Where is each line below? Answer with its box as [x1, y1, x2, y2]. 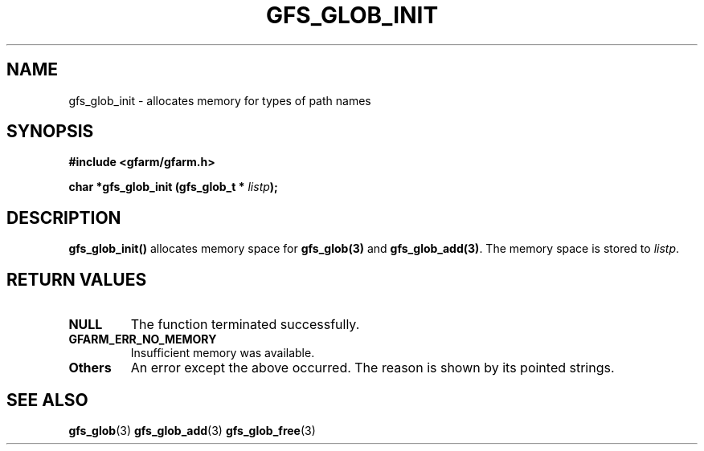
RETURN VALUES [6, 269, 147, 290]
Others [68, 360, 112, 376]
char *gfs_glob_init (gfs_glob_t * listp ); [68, 180, 278, 194]
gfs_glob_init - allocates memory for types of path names [68, 93, 371, 108]
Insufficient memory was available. [130, 346, 315, 360]
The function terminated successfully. [130, 316, 360, 333]
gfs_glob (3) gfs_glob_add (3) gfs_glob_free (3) [68, 423, 316, 437]
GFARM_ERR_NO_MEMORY [68, 332, 217, 347]
